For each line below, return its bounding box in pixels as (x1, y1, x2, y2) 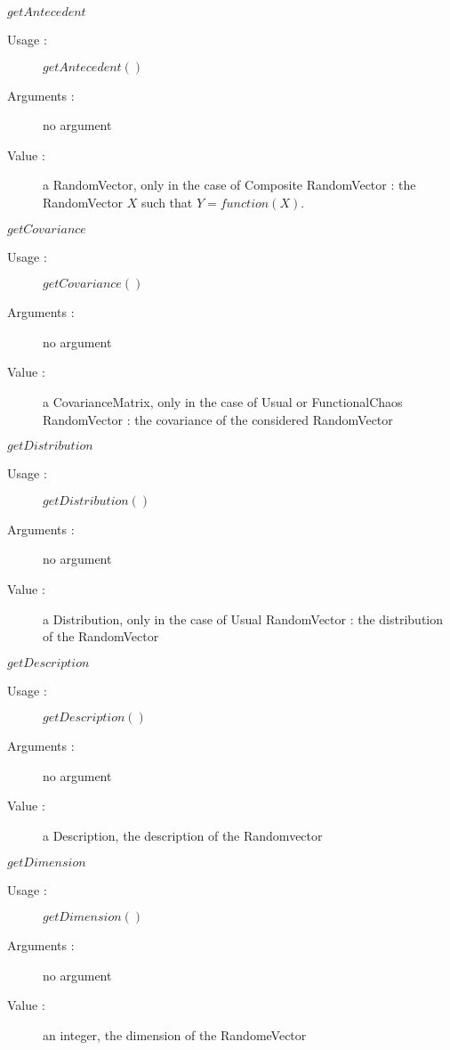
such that (141, 192, 193, 211)
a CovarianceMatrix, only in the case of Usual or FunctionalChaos (43, 392, 403, 411)
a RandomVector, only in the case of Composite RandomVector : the (43, 175, 416, 194)
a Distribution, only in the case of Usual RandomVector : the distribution (43, 609, 444, 628)
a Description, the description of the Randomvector (43, 826, 323, 845)
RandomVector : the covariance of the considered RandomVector (43, 410, 393, 428)
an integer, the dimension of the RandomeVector (43, 1026, 307, 1045)
